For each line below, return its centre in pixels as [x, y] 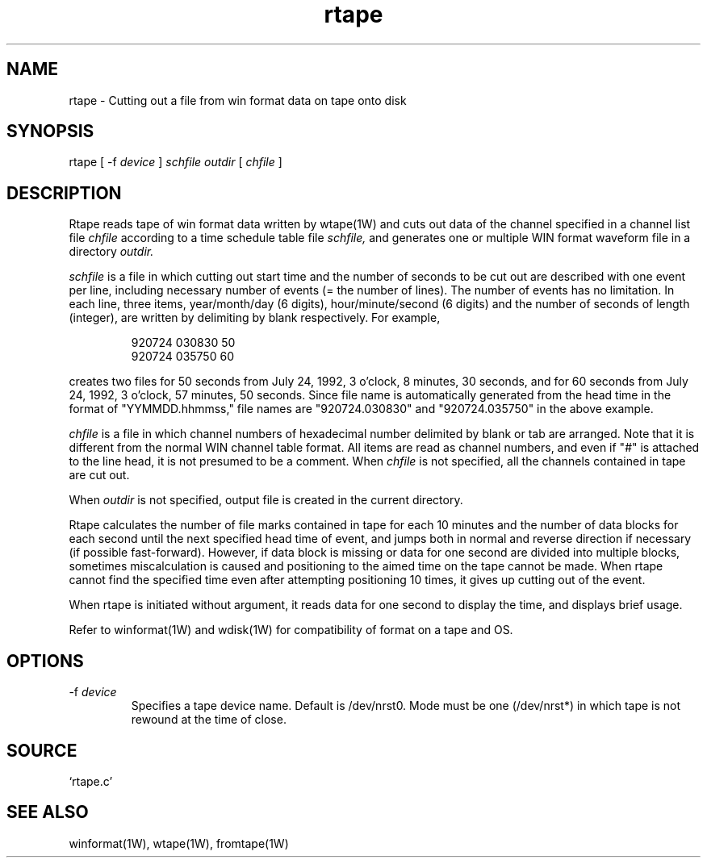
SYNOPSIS [50, 131]
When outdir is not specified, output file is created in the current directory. [266, 500]
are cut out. [99, 475]
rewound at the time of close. [209, 720]
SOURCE [42, 750]
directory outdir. [111, 252]
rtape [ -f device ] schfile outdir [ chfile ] [176, 162]
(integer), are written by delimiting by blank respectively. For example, [255, 318]
